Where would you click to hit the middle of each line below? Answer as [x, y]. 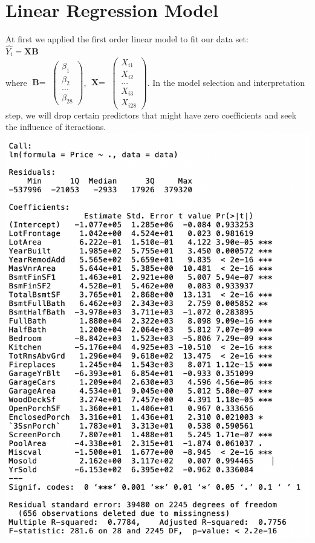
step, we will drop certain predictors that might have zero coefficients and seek [151, 115]
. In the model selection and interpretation [226, 82]
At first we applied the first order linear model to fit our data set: [127, 39]
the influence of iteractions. [56, 127]
